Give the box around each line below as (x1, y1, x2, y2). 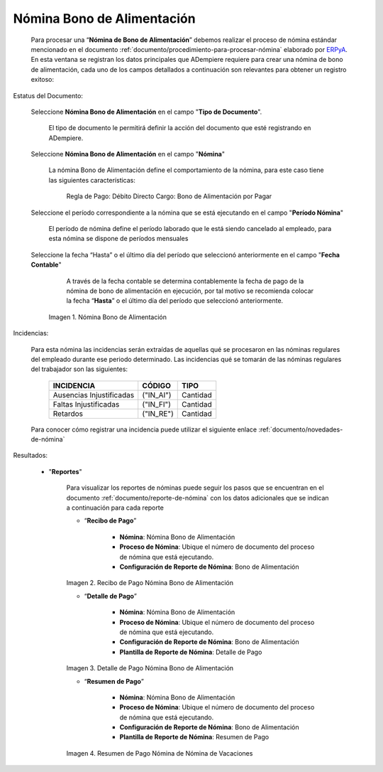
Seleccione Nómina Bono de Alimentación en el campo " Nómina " (30, 150, 226, 159)
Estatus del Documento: (13, 91, 83, 100)
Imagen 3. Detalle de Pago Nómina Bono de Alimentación (66, 664, 234, 672)
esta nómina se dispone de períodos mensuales (48, 235, 189, 243)
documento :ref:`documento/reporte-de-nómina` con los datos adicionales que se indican (66, 493, 329, 502)
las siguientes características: (48, 176, 136, 184)
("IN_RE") (142, 409, 174, 419)
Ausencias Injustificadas (52, 390, 135, 400)
